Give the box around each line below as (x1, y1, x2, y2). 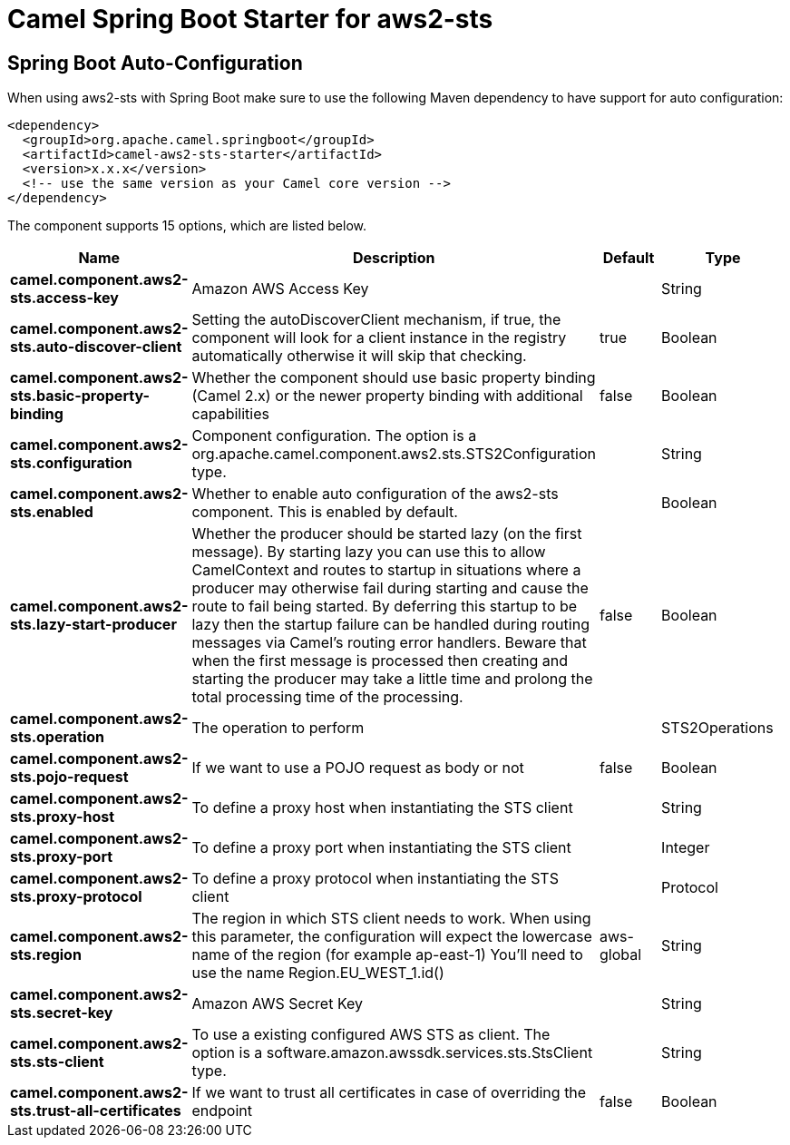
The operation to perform (191, 719, 365, 738)
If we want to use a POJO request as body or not (191, 758, 524, 778)
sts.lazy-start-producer (10, 615, 177, 634)
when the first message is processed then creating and (191, 651, 569, 670)
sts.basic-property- (10, 387, 150, 406)
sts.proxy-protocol (10, 887, 142, 906)
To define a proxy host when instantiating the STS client (191, 798, 573, 817)
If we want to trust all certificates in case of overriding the (191, 1083, 587, 1102)
